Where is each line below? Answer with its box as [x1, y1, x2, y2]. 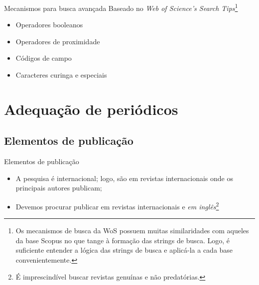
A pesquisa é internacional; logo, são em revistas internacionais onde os [15, 173, 233, 183]
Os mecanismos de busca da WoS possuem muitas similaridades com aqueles [15, 225, 249, 236]
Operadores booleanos [15, 19, 83, 30]
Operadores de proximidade [15, 36, 100, 46]
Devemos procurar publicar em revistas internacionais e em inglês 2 [15, 199, 219, 211]
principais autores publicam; [15, 183, 102, 193]
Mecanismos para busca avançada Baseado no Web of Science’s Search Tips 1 [4, 1, 238, 13]
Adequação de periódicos [4, 98, 178, 119]
